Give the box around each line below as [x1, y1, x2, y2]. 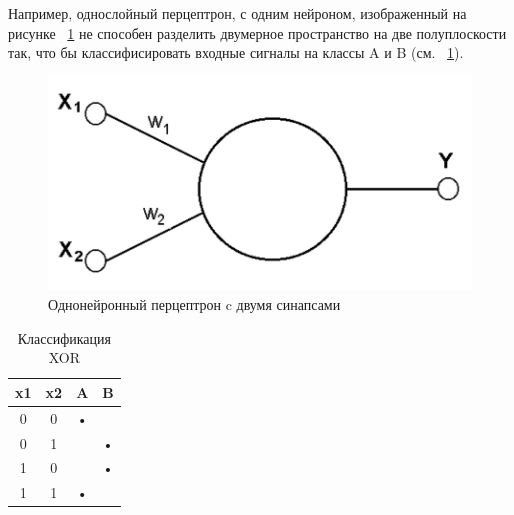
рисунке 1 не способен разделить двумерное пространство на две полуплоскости [8, 22, 507, 43]
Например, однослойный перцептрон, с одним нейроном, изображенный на [8, 3, 467, 23]
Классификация [17, 327, 111, 348]
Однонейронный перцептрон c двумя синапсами [48, 294, 341, 315]
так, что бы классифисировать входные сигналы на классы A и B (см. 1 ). [8, 42, 464, 63]
